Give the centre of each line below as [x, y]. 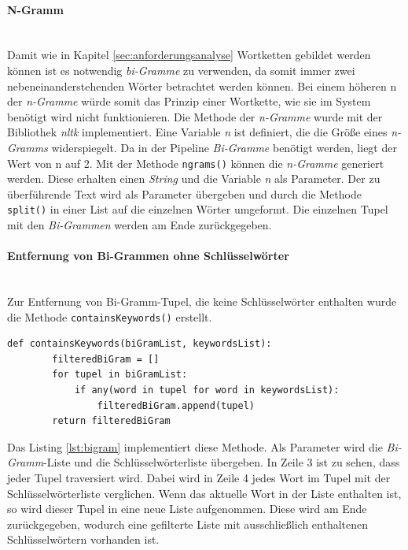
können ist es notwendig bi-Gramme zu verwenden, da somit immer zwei [181, 70]
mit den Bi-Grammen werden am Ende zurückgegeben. [140, 225]
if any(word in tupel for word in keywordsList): [207, 390]
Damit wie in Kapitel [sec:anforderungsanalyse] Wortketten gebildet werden [189, 55]
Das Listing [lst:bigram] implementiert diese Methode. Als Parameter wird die [195, 446]
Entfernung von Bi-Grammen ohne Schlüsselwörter [148, 256]
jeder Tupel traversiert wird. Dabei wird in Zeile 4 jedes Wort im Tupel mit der [199, 478]
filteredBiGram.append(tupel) [176, 405]
